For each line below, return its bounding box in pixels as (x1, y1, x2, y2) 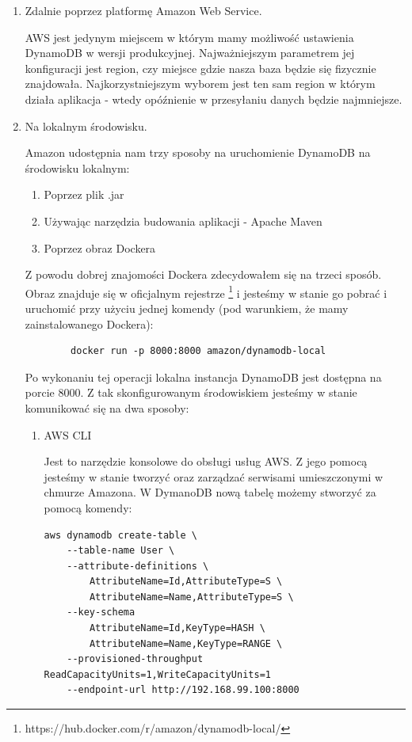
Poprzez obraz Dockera (44, 239, 156, 256)
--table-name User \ (67, 545, 175, 557)
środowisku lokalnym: (25, 159, 130, 176)
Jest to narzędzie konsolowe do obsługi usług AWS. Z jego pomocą (44, 453, 368, 470)
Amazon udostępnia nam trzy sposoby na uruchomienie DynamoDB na (25, 144, 371, 161)
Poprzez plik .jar (44, 186, 124, 203)
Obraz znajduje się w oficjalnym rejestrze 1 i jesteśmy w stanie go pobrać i (25, 282, 387, 301)
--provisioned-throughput (67, 653, 204, 665)
